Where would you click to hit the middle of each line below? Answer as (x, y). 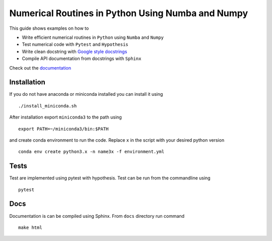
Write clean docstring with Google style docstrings (75, 51)
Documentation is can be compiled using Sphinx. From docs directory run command (97, 216)
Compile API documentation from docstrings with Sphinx (82, 58)
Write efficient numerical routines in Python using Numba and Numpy (93, 37)
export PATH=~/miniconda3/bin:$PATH (63, 129)
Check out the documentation (40, 68)
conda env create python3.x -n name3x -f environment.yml (91, 152)
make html (30, 227)
